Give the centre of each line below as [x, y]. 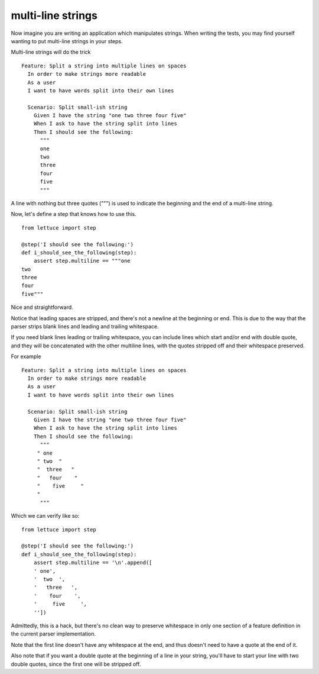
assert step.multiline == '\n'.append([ [93, 563]
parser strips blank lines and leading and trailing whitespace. [85, 327]
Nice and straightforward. [42, 307]
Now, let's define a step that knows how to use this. [74, 214]
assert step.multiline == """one [82, 261]
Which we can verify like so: [45, 516]
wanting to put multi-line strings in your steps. [67, 41]
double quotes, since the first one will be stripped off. [76, 664]
